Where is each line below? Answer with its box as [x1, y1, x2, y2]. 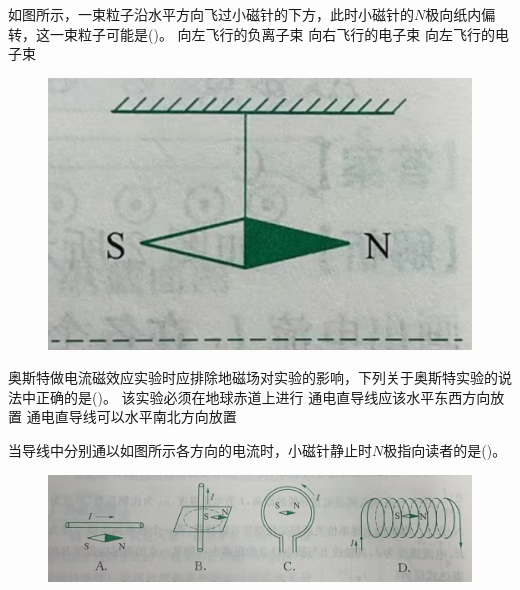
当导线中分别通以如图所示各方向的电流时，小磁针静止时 [8, 440, 372, 460]
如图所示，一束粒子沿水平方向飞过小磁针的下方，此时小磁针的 [8, 4, 414, 24]
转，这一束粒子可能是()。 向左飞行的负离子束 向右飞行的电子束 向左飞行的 [8, 23, 495, 44]
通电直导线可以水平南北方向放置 [26, 406, 237, 427]
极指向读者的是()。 [383, 440, 507, 460]
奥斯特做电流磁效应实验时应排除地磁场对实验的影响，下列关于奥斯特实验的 [8, 367, 498, 388]
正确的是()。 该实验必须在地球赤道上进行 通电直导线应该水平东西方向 [35, 386, 491, 407]
